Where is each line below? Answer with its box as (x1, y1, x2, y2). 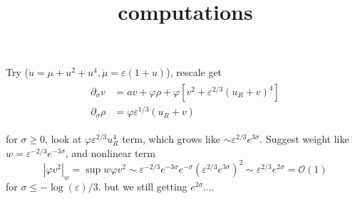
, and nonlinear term (65, 145, 155, 160)
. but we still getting (98, 178, 187, 193)
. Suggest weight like (259, 131, 349, 146)
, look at (45, 131, 82, 146)
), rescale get (166, 65, 222, 80)
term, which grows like (122, 131, 220, 146)
